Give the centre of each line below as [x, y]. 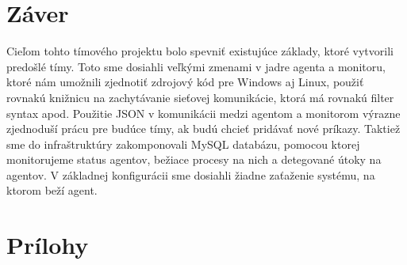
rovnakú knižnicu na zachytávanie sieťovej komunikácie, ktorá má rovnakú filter [200, 97]
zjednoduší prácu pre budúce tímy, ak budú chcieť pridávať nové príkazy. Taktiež [203, 129]
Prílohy [48, 245]
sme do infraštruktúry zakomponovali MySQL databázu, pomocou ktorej [183, 144]
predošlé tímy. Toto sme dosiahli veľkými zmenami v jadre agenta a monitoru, [196, 66]
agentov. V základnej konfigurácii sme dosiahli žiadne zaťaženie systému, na [191, 174]
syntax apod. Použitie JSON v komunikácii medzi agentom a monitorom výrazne [203, 113]
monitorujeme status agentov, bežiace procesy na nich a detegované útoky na [194, 159]
